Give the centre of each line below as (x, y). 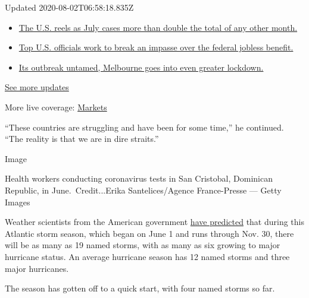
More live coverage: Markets (56, 107)
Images (18, 202)
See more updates (37, 87)
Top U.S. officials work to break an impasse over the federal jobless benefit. (156, 47)
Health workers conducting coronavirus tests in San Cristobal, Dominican (139, 178)
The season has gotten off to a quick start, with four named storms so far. (140, 288)
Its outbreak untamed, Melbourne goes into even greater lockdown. (141, 67)
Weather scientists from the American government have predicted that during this (155, 222)
